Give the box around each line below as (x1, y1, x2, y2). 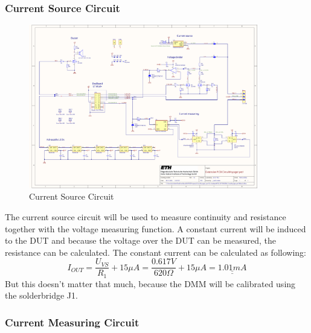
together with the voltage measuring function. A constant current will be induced (5, 222, 306, 235)
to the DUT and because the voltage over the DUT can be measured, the (5, 234, 276, 247)
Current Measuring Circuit (5, 314, 139, 329)
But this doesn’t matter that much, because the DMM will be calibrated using (5, 277, 296, 290)
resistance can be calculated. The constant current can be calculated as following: (5, 246, 306, 258)
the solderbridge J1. (5, 289, 78, 302)
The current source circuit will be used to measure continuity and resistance (5, 210, 286, 223)
